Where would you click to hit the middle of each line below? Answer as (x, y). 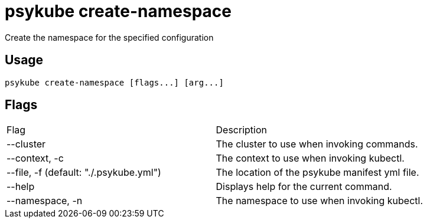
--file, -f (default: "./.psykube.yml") (84, 173)
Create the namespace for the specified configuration (109, 37)
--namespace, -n (45, 201)
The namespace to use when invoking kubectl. (320, 201)
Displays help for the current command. (304, 187)
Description (241, 130)
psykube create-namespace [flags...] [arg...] (114, 82)
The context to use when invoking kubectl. (310, 158)
